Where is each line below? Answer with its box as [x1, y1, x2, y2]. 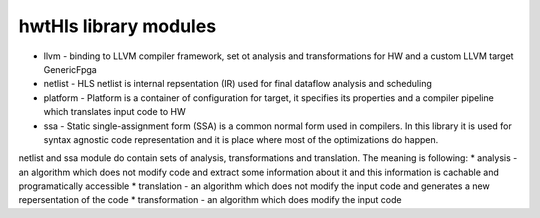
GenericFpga [43, 63, 97, 75]
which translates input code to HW [43, 106, 186, 118]
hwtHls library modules [18, 15, 217, 37]
